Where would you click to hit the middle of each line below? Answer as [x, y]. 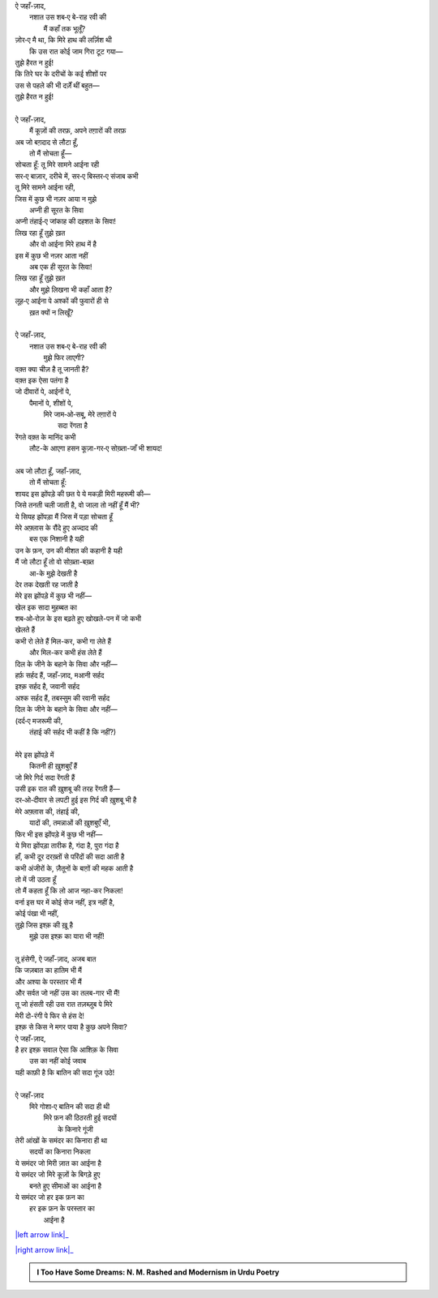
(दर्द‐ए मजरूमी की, [39, 721]
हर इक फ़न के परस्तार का [62, 1209]
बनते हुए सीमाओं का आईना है [65, 1186]
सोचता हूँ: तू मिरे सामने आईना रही [57, 165]
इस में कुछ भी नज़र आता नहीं [52, 255]
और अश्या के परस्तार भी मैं [48, 982]
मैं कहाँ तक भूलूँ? [64, 28]
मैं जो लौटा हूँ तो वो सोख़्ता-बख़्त [55, 562]
